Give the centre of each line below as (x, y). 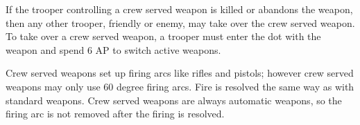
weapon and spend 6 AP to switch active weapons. (113, 49)
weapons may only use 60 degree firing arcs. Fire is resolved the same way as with (180, 86)
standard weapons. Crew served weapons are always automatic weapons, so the (174, 100)
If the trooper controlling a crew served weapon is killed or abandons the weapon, (179, 9)
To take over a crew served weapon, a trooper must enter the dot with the (163, 36)
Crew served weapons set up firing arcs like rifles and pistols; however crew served (180, 73)
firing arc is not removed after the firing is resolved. (115, 114)
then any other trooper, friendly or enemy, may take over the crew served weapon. (180, 22)
